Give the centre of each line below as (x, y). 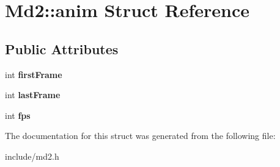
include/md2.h (32, 156)
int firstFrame (34, 74)
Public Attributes (62, 48)
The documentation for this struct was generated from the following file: (140, 136)
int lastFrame (33, 95)
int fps (18, 115)
